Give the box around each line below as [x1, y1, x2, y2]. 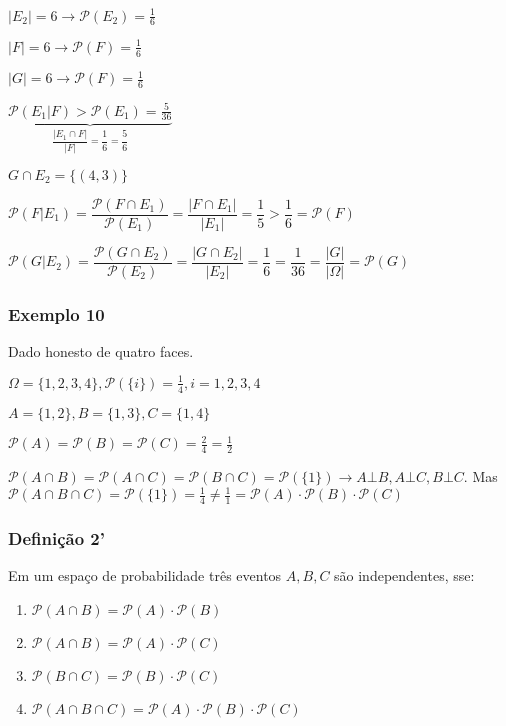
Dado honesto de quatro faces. [8, 340, 194, 361]
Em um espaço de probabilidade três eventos [8, 565, 282, 586]
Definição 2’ [8, 526, 105, 551]
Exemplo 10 [8, 301, 105, 326]
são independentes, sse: [334, 565, 475, 586]
